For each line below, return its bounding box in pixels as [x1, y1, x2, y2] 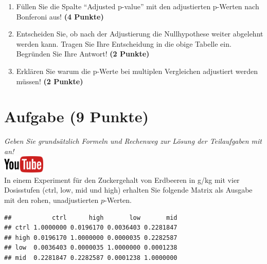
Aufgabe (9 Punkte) [4, 106, 149, 127]
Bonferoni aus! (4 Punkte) [16, 11, 104, 22]
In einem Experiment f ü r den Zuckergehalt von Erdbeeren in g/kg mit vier [4, 174, 240, 185]
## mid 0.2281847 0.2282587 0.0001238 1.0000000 [4, 254, 177, 262]
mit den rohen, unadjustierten [4, 195, 99, 205]
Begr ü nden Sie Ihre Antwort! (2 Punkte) [16, 48, 150, 59]
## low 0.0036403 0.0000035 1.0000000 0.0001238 [4, 244, 177, 252]
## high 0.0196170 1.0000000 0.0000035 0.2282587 [4, 234, 177, 241]
